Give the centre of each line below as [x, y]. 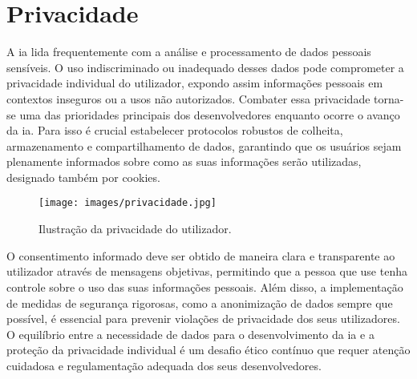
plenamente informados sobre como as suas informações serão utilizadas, [184, 161]
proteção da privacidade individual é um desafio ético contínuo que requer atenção [208, 350]
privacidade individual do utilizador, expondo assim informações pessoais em [195, 83]
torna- [389, 98]
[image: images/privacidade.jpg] [128, 203]
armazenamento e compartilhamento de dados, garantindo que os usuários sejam [204, 145]
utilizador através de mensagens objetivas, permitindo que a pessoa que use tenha [207, 271]
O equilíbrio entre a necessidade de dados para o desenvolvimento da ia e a [190, 334]
